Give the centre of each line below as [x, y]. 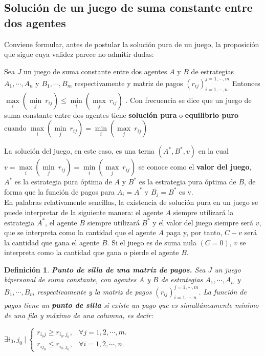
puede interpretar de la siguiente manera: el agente [84, 212]
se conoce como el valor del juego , [195, 167]
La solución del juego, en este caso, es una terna [80, 151]
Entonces [246, 83]
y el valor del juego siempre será [203, 222]
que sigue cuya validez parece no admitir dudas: [79, 54]
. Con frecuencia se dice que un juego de [189, 100]
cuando [15, 128]
